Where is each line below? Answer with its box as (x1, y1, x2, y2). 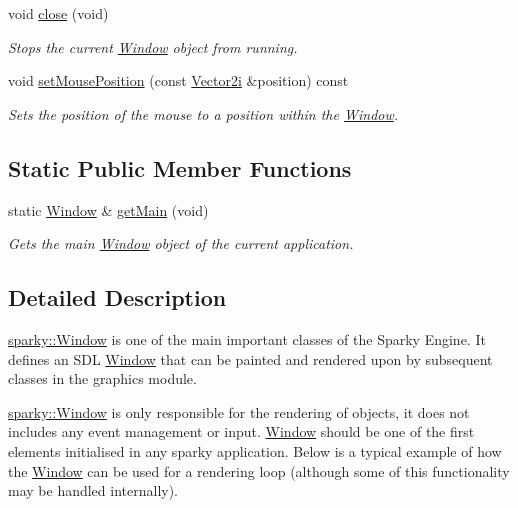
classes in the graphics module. (8, 368, 197, 389)
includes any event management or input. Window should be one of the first (8, 421, 475, 442)
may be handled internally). (8, 480, 179, 501)
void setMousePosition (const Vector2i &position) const (8, 70, 349, 91)
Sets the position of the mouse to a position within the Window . (8, 103, 399, 124)
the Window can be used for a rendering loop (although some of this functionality (8, 460, 510, 481)
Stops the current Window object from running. (8, 36, 298, 57)
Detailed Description (8, 282, 227, 313)
